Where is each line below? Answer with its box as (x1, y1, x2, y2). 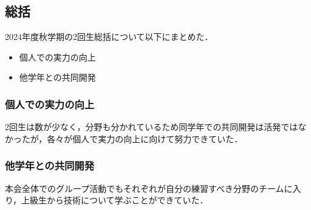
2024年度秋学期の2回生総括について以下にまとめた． (5, 30, 213, 43)
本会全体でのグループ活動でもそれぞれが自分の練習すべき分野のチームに (5, 182, 293, 194)
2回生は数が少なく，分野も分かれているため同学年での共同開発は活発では (5, 120, 298, 133)
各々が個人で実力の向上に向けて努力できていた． (47, 132, 243, 145)
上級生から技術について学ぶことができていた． (21, 194, 208, 206)
